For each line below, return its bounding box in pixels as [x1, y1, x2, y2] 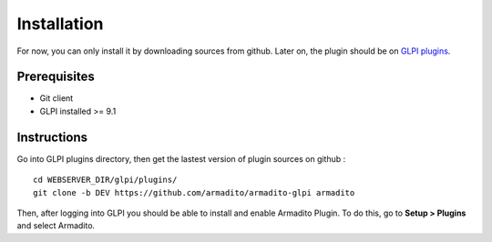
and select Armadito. [16, 220, 96, 231]
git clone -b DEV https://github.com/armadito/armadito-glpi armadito [33, 187, 355, 197]
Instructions [16, 129, 88, 145]
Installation [16, 14, 104, 34]
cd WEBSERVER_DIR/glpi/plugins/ [33, 175, 178, 186]
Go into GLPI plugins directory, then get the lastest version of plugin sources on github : [16, 153, 346, 164]
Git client [39, 93, 74, 104]
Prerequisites [16, 69, 95, 85]
